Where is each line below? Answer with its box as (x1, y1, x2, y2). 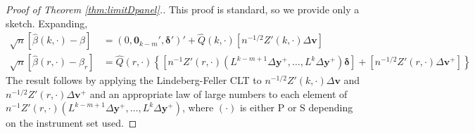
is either (239, 100, 275, 115)
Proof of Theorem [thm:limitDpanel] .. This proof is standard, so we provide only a (6, 2, 360, 16)
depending (308, 100, 353, 115)
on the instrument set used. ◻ (6, 115, 137, 130)
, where (182, 100, 214, 115)
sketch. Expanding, (6, 15, 88, 30)
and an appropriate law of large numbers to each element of (89, 86, 348, 101)
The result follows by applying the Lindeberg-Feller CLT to (6, 73, 262, 87)
